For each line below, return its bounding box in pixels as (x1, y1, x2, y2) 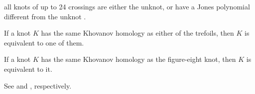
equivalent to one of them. (4, 37, 84, 47)
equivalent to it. (4, 63, 52, 74)
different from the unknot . (4, 11, 86, 21)
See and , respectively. (4, 80, 72, 91)
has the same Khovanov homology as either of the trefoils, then (41, 28, 234, 38)
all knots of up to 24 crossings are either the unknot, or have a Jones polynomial (4, 1, 250, 11)
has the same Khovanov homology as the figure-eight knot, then (41, 54, 236, 64)
